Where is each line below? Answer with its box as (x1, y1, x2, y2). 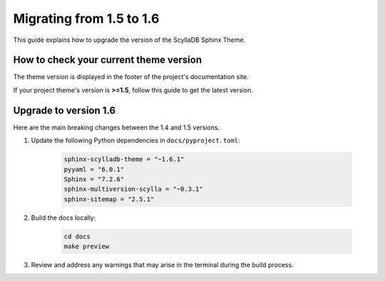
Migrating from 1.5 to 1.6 (13, 11, 160, 26)
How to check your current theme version (13, 54, 202, 66)
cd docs (63, 232, 91, 240)
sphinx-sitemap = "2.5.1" (63, 195, 155, 203)
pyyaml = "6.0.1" (63, 165, 125, 174)
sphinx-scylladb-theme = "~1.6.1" (63, 155, 185, 164)
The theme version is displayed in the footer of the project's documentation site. (13, 73, 249, 81)
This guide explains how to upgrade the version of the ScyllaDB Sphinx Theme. (13, 36, 246, 44)
